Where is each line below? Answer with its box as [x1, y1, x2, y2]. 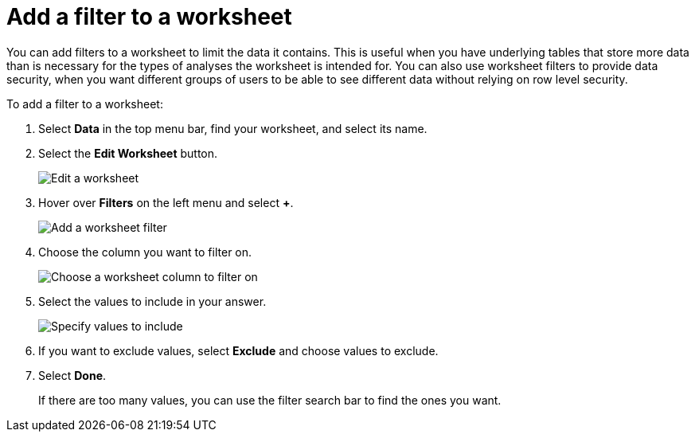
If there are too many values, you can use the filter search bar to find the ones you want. [38, 393, 502, 407]
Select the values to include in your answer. [38, 294, 267, 308]
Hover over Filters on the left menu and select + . [38, 195, 294, 209]
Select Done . [38, 368, 107, 382]
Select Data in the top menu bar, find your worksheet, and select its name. [38, 121, 428, 135]
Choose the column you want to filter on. [38, 244, 252, 259]
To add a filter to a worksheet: [6, 96, 163, 111]
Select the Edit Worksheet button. [38, 146, 218, 160]
